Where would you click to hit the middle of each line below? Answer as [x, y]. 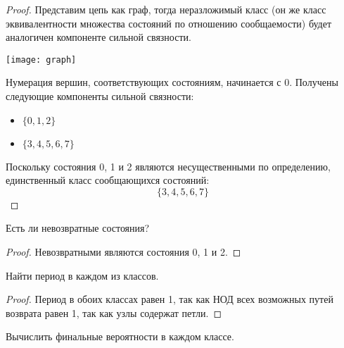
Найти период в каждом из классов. [82, 275]
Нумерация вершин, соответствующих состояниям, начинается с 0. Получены [172, 82]
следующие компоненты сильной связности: [100, 96]
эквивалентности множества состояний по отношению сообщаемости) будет [169, 23]
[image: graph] [41, 60]
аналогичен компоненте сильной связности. [98, 37]
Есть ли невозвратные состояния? [78, 228]
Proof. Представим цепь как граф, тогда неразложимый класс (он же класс [166, 9]
